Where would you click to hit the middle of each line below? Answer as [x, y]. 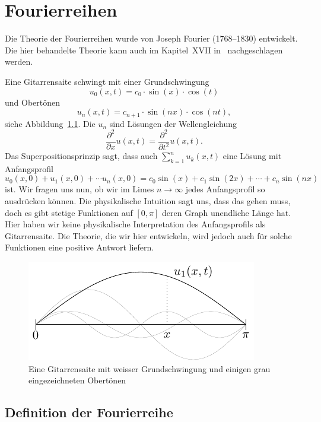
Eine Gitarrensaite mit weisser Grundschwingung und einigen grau [150, 368]
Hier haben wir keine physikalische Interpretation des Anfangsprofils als [135, 224]
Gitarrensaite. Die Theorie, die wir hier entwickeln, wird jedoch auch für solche [148, 235]
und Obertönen [33, 102]
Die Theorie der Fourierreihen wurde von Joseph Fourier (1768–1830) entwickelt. [151, 38]
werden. [19, 61]
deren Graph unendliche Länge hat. [227, 212]
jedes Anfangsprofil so [225, 189]
